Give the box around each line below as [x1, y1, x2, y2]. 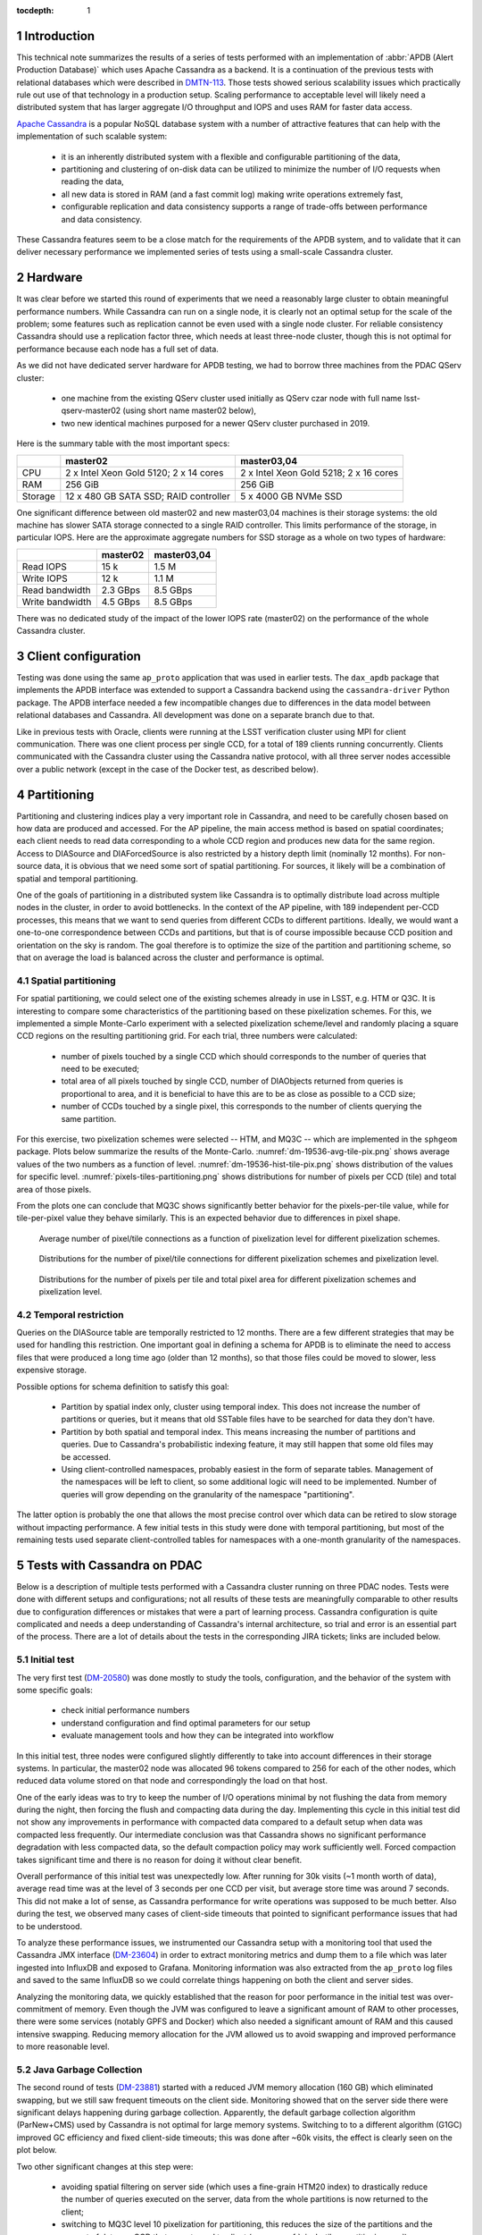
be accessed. [61, 1451, 112, 1462]
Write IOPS [21, 572, 68, 585]
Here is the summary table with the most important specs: [16, 438, 230, 449]
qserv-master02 [61, 405, 121, 416]
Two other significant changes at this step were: [16, 2161, 194, 2172]
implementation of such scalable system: [16, 131, 168, 142]
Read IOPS [21, 560, 67, 572]
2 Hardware [16, 270, 83, 285]
